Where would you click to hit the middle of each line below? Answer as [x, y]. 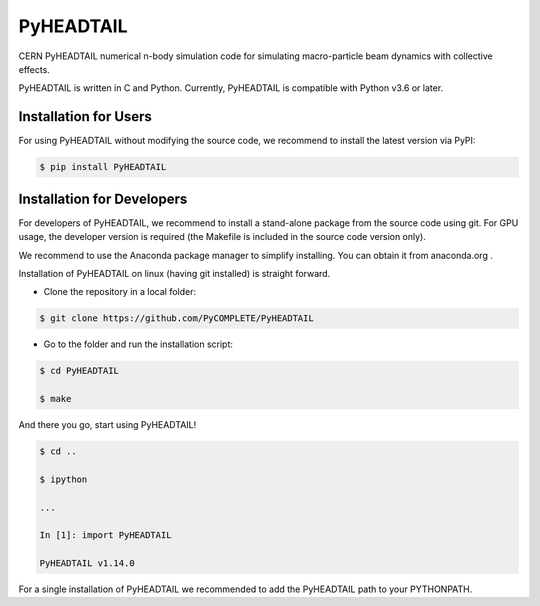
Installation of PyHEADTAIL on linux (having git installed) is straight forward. [174, 273]
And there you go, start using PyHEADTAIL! [107, 424]
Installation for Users [85, 116]
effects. [34, 69]
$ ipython [63, 479]
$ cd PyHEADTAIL [79, 371]
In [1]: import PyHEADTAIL [105, 535]
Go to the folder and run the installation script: [138, 344]
